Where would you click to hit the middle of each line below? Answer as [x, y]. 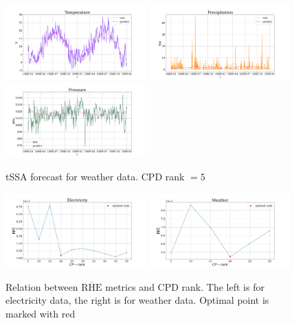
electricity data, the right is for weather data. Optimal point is [137, 300]
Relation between [42, 286]
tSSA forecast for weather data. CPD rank [95, 177]
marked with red [41, 314]
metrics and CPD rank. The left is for [185, 286]
